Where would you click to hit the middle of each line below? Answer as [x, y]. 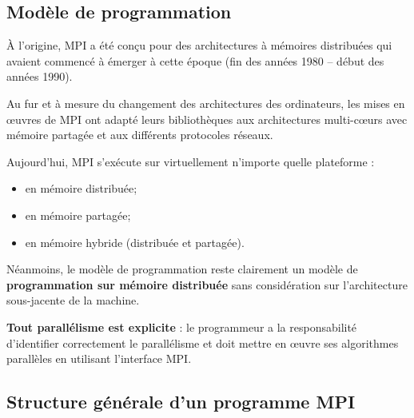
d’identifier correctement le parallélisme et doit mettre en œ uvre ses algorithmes [203, 342]
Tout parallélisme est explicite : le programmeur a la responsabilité [182, 326]
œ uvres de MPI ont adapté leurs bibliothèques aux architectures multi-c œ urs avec [207, 119]
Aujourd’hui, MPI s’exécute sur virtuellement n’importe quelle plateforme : [191, 161]
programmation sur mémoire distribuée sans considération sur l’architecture [207, 284]
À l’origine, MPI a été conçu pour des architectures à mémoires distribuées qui [199, 45]
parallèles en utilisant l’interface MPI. [99, 358]
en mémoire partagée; [78, 215]
